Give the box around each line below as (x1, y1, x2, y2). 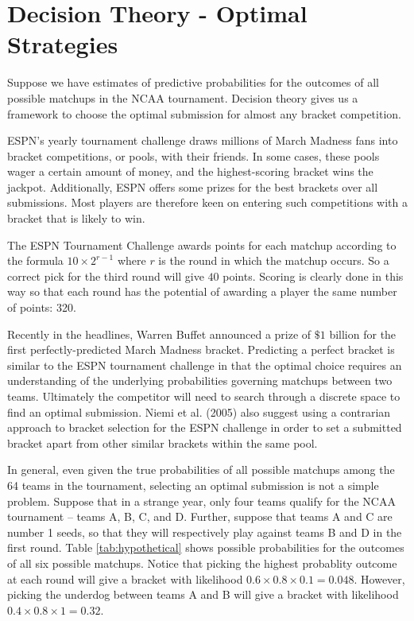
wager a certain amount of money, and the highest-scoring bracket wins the (7, 163, 373, 180)
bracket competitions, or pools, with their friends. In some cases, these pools (7, 147, 380, 164)
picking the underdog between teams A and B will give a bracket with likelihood (7, 586, 399, 603)
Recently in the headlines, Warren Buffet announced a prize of (7, 325, 311, 342)
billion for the (329, 325, 397, 342)
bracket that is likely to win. (7, 210, 145, 227)
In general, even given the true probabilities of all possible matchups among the (7, 461, 395, 478)
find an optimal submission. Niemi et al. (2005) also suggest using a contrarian (7, 403, 391, 420)
